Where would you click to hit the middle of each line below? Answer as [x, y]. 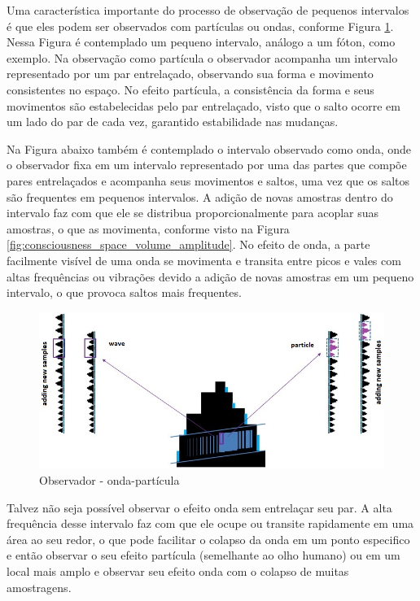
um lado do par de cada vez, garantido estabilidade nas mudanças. [173, 122]
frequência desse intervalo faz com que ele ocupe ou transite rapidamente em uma [210, 523]
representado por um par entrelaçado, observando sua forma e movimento [190, 74]
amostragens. [39, 587]
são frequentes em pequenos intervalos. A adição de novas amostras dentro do [200, 196]
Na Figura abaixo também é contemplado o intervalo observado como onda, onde [209, 148]
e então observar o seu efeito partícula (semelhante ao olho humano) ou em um [203, 555]
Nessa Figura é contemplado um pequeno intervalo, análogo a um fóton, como [201, 42]
